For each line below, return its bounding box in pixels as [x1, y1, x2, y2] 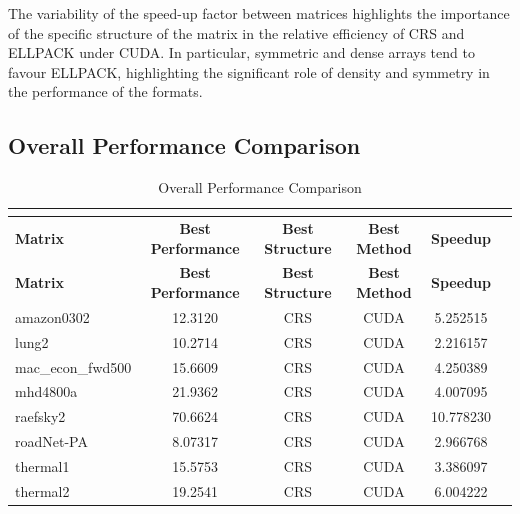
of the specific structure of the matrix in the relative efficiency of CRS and [8, 22, 465, 43]
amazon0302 [15, 306, 90, 327]
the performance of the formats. [8, 81, 203, 102]
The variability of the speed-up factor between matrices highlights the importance [8, 3, 510, 23]
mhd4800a [15, 381, 78, 402]
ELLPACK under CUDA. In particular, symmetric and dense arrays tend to [8, 42, 475, 63]
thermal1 [15, 455, 70, 476]
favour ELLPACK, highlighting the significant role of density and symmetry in [8, 61, 490, 82]
